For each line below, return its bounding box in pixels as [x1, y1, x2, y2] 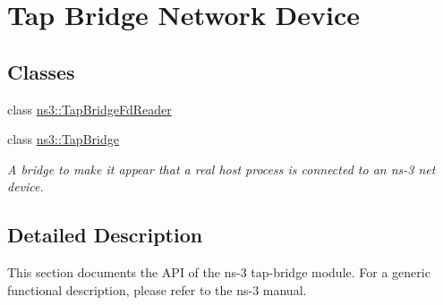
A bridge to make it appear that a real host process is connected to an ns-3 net [7, 159, 436, 178]
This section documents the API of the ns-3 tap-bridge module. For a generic [7, 263, 430, 282]
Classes [7, 57, 75, 85]
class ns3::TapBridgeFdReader [7, 99, 172, 118]
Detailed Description [7, 221, 203, 249]
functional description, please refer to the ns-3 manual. [7, 280, 307, 299]
